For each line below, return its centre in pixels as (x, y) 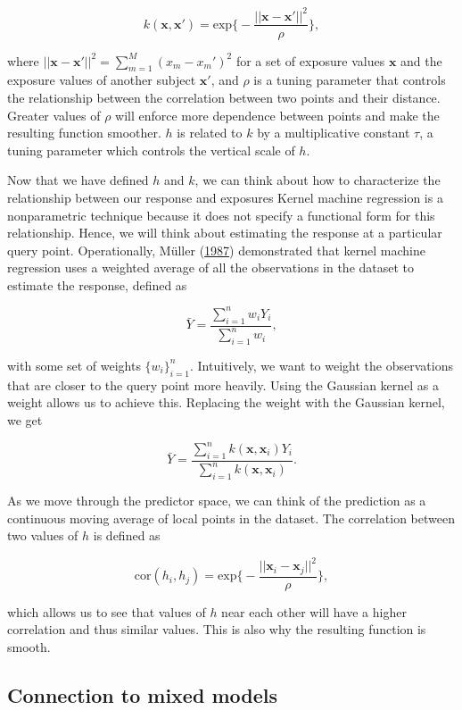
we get (25, 419)
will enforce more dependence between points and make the (277, 115)
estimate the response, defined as (97, 284)
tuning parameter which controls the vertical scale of (151, 150)
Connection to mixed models (142, 694)
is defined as (127, 535)
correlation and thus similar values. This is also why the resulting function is (217, 629)
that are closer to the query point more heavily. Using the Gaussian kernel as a (223, 384)
